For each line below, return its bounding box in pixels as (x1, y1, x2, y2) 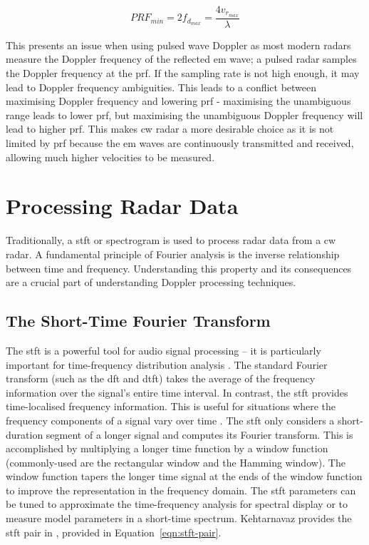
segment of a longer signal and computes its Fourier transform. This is (46, 427, 353, 442)
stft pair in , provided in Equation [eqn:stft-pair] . (6, 524, 222, 539)
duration (6, 427, 43, 442)
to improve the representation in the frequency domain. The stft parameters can (6, 482, 356, 497)
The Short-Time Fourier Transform (6, 310, 271, 332)
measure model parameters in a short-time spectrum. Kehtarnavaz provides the (6, 511, 352, 526)
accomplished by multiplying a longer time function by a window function (6, 441, 328, 456)
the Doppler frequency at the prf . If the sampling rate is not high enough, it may (6, 66, 360, 81)
